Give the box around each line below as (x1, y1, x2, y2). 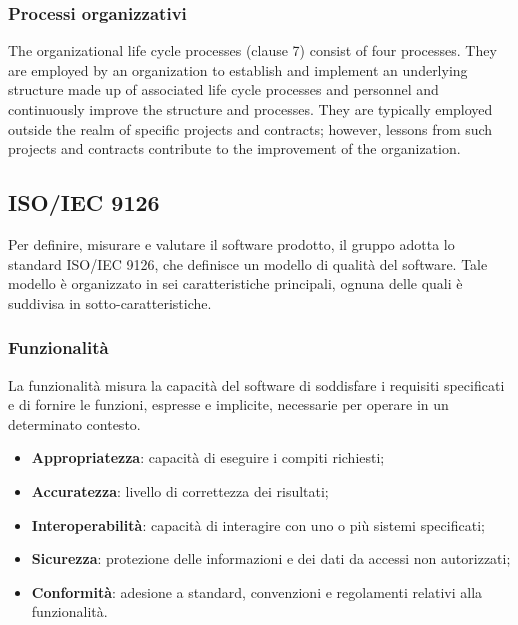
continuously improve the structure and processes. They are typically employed (8, 99, 493, 119)
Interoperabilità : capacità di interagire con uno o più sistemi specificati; (31, 514, 485, 535)
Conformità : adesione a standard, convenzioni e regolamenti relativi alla (31, 581, 483, 602)
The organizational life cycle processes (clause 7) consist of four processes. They (8, 40, 497, 61)
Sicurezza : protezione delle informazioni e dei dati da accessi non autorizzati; (31, 548, 511, 569)
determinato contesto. (8, 413, 141, 434)
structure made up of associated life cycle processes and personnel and (8, 79, 439, 100)
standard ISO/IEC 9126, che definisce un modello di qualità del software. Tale (8, 253, 488, 274)
